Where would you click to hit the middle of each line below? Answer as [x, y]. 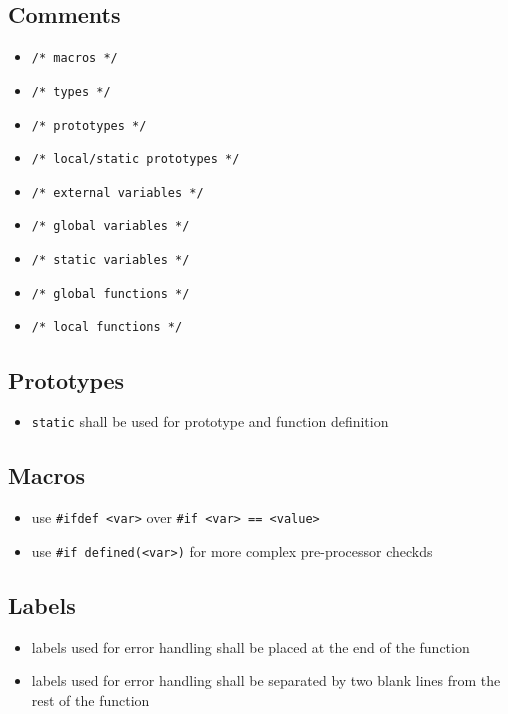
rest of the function [90, 699]
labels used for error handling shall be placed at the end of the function [250, 646]
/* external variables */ [117, 192]
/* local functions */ [107, 327]
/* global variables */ [110, 226]
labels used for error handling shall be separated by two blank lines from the [266, 680]
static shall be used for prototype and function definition [210, 421]
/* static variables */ [110, 260]
